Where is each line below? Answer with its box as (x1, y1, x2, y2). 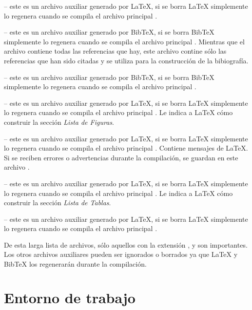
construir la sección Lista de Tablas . (4, 197, 111, 208)
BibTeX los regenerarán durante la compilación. (4, 259, 147, 269)
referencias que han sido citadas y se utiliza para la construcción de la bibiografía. (4, 55, 249, 65)
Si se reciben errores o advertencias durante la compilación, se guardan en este (4, 152, 238, 162)
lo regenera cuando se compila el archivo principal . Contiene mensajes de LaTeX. (4, 143, 248, 153)
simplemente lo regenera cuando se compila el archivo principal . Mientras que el (4, 36, 245, 46)
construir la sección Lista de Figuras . (4, 116, 114, 127)
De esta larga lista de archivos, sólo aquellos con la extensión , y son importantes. (4, 239, 248, 250)
